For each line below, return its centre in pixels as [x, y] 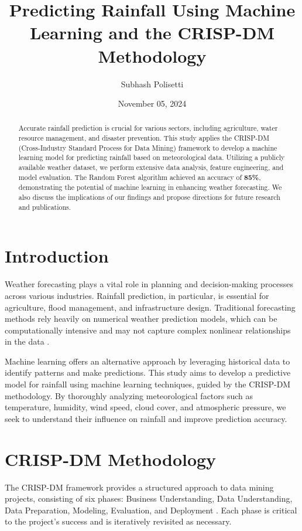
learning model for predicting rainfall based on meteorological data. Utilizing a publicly [152, 157]
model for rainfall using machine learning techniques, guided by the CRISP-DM [148, 384]
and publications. [45, 207]
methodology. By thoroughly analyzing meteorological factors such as [129, 395]
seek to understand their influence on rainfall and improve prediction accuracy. [146, 418]
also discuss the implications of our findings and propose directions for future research [149, 197]
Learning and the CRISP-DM [152, 33]
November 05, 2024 [152, 103]
